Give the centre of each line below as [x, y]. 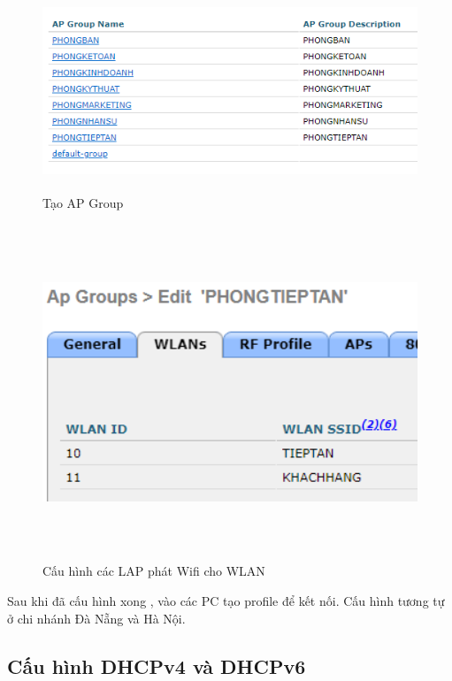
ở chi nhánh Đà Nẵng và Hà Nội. [96, 618]
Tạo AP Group [83, 203]
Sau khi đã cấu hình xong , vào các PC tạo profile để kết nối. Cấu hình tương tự [226, 601]
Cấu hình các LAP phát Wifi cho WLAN [154, 571]
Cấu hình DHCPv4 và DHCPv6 [157, 666]
